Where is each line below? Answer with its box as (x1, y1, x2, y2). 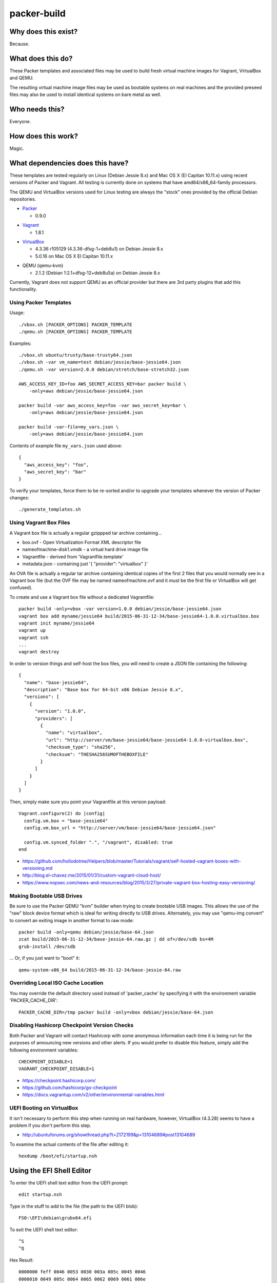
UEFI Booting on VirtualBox (9, 1104, 78, 1112)
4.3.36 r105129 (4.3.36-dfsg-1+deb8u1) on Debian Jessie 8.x (35, 246, 164, 252)
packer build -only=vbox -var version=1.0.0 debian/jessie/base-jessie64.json (18, 606, 222, 612)
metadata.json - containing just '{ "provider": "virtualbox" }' (22, 561, 148, 567)
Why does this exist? (9, 27, 78, 36)
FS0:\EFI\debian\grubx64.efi (18, 1215, 92, 1221)
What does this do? (9, 54, 73, 63)
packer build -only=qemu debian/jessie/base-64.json (18, 929, 154, 935)
